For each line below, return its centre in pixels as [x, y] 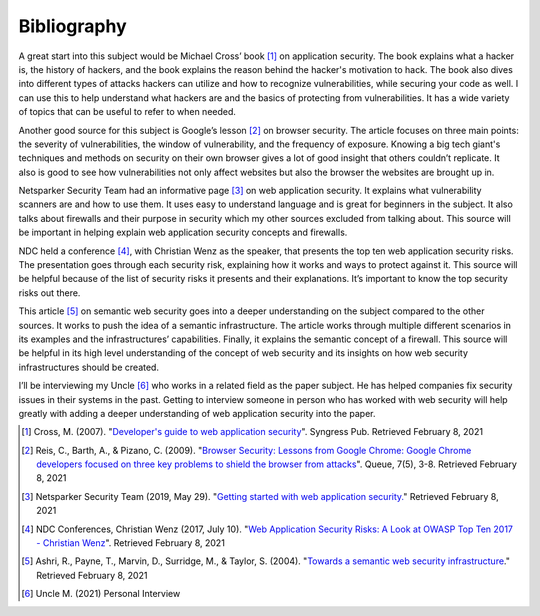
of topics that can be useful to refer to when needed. [127, 112]
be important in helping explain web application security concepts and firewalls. [183, 232]
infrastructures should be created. [89, 367]
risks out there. [49, 292]
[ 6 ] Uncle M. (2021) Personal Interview [101, 594]
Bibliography [72, 26]
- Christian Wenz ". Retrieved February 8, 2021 [130, 543]
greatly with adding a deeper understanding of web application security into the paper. [197, 413]
